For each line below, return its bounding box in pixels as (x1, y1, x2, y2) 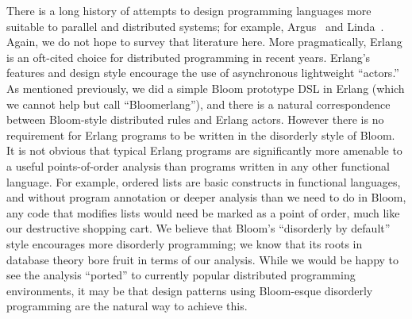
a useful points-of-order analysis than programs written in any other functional (6, 157, 390, 174)
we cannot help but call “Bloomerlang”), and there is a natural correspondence (6, 95, 391, 112)
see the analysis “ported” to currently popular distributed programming (6, 267, 356, 283)
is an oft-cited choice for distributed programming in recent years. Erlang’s (6, 48, 371, 65)
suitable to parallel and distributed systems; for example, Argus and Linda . (6, 17, 384, 34)
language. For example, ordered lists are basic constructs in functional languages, (6, 173, 401, 190)
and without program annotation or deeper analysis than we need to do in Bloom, (6, 189, 406, 206)
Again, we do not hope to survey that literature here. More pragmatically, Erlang (6, 33, 402, 50)
